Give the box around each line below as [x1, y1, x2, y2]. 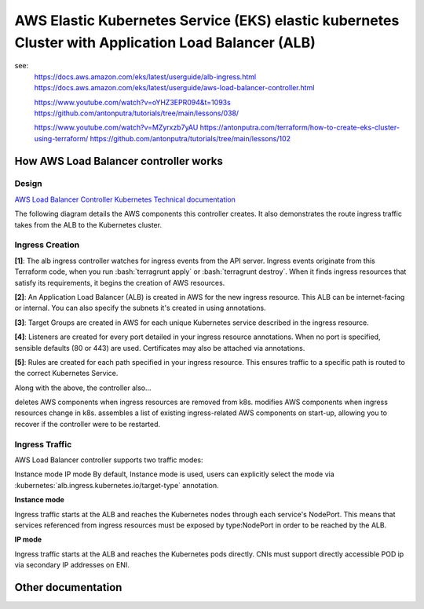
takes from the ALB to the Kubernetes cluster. [14, 220, 163, 229]
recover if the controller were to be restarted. [14, 419, 161, 428]
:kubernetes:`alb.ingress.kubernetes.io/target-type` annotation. [14, 480, 219, 490]
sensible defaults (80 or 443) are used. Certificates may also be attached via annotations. [14, 343, 305, 352]
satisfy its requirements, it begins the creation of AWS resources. [14, 278, 225, 287]
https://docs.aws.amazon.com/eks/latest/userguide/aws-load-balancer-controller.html [34, 83, 315, 93]
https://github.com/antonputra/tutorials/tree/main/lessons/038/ [34, 108, 239, 118]
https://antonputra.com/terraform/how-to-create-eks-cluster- [199, 122, 400, 133]
